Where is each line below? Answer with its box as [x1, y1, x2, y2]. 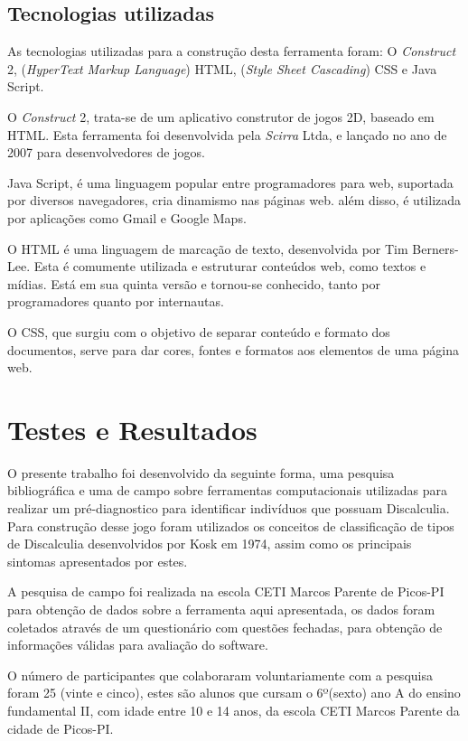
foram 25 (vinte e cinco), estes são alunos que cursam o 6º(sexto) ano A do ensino [7, 683, 461, 702]
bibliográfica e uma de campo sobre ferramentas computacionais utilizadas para [7, 481, 448, 500]
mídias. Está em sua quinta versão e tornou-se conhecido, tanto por [7, 274, 380, 293]
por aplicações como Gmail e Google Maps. [7, 208, 247, 227]
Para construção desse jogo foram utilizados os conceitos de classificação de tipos [7, 516, 454, 535]
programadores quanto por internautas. [7, 292, 224, 311]
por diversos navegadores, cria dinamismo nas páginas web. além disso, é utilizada [7, 191, 462, 210]
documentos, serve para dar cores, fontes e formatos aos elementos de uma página [7, 340, 459, 359]
